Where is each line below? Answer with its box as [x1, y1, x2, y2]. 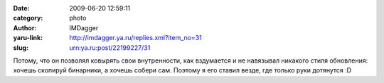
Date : [13, 4, 30, 12]
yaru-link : [13, 34, 43, 42]
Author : [13, 23, 37, 32]
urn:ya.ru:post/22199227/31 [69, 43, 151, 52]
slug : [13, 43, 28, 52]
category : [13, 14, 43, 23]
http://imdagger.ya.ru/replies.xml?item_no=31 [69, 34, 202, 42]
